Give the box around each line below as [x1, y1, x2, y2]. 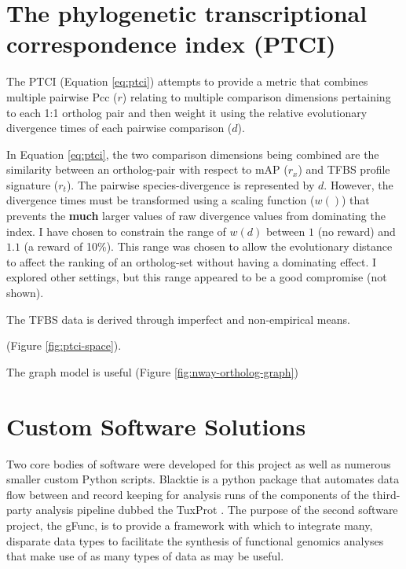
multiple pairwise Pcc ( [6, 88, 118, 105]
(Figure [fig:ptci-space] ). [6, 337, 122, 354]
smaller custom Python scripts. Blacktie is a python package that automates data [6, 471, 400, 487]
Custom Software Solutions [6, 409, 306, 442]
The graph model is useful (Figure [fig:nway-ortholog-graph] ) [6, 363, 298, 380]
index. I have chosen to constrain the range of [6, 222, 226, 239]
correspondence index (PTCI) [6, 28, 336, 60]
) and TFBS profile [298, 161, 390, 178]
